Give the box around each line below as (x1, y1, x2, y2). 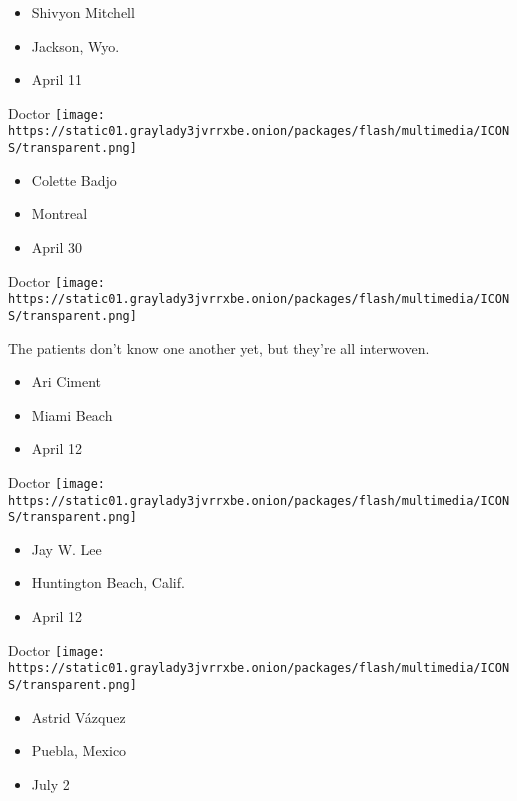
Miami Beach (31, 404, 113, 425)
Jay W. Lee (31, 538, 102, 559)
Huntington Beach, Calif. (31, 572, 185, 593)
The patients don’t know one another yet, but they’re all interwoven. (8, 337, 430, 358)
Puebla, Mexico (31, 740, 127, 761)
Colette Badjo (31, 169, 117, 190)
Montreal (31, 203, 88, 224)
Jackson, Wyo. (31, 35, 120, 56)
